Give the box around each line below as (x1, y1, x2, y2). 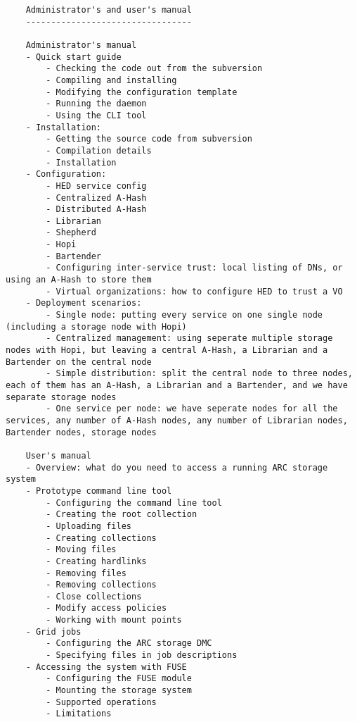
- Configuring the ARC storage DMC (46, 638, 212, 649)
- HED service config (46, 180, 147, 191)
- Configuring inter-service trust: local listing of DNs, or (46, 263, 343, 273)
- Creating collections (46, 533, 157, 543)
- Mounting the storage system (46, 685, 192, 696)
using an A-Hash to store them (6, 275, 152, 285)
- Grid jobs (25, 626, 82, 637)
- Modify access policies (46, 603, 167, 614)
